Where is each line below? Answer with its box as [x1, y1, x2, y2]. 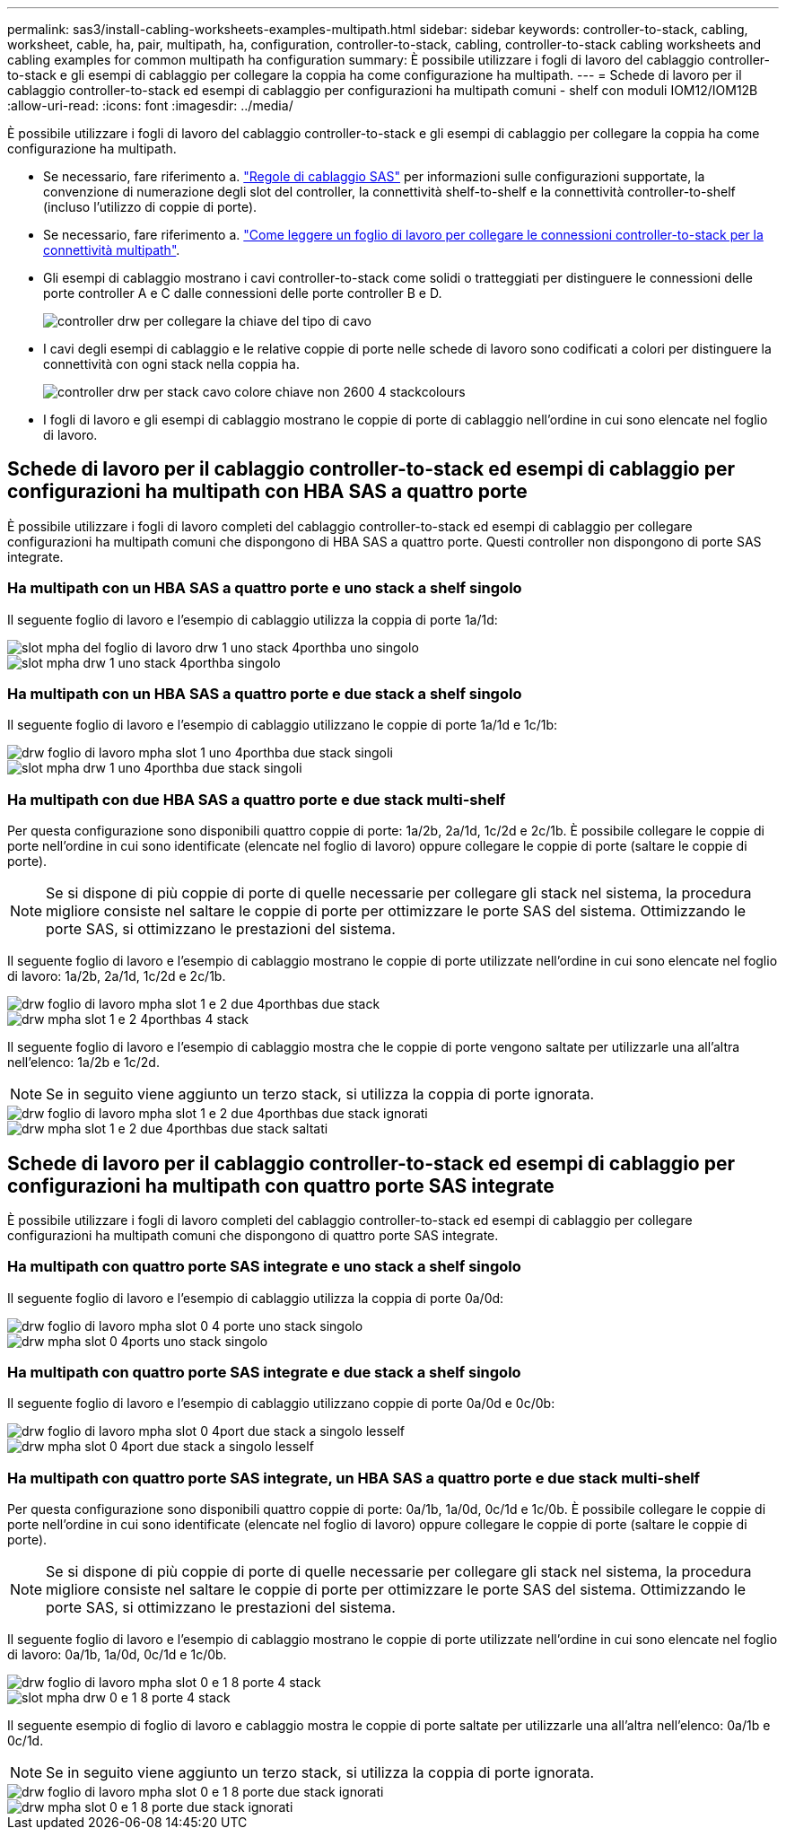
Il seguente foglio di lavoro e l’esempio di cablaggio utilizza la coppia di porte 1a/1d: [7, 611, 498, 627]
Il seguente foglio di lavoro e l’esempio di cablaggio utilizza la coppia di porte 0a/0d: [7, 1290, 504, 1306]
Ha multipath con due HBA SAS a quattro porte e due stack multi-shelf [7, 790, 506, 809]
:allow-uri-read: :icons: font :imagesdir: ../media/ [7, 98, 293, 113]
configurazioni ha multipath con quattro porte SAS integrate [7, 1174, 555, 1197]
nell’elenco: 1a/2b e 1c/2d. [7, 1054, 160, 1071]
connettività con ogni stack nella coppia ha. [43, 356, 300, 372]
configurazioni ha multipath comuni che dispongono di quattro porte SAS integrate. [7, 1227, 499, 1243]
